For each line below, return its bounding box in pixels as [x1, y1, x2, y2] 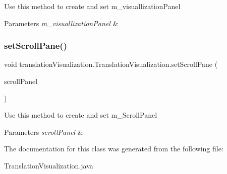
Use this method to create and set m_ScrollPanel [4, 110, 157, 120]
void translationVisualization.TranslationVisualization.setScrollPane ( [4, 59, 218, 69]
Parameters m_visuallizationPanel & [4, 18, 119, 28]
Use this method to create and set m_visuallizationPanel [4, 1, 181, 11]
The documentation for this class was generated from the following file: [4, 143, 223, 154]
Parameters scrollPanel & [4, 126, 83, 137]
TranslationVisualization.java [4, 160, 93, 170]
